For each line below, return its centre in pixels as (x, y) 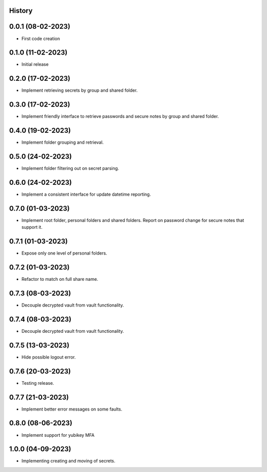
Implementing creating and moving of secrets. (68, 461)
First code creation (41, 38)
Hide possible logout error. (49, 357)
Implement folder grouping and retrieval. (63, 142)
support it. (32, 227)
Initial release (35, 64)
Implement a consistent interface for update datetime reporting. (86, 194)
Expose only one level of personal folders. (64, 253)
